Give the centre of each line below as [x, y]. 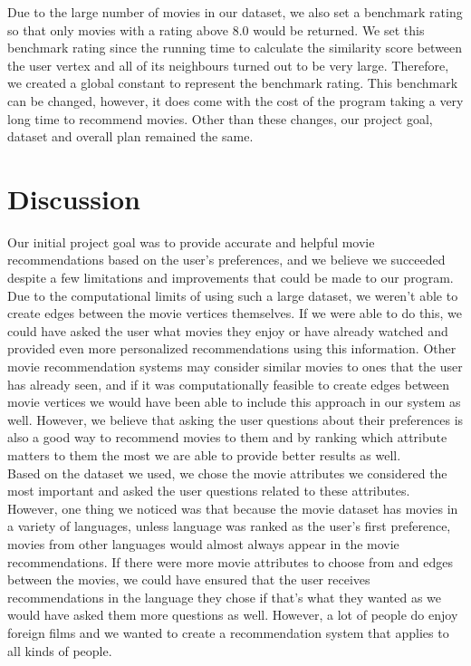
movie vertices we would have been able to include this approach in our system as [234, 402]
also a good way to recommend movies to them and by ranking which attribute [227, 437]
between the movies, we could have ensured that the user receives [189, 579]
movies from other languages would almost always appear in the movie [203, 543]
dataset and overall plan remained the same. [130, 136]
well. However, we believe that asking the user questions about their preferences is [235, 419]
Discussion [74, 198]
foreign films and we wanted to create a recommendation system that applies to [228, 632]
